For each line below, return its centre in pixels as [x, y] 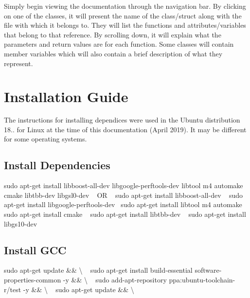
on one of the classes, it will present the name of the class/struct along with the [123, 15]
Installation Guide [66, 96]
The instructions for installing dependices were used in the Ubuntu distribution [122, 120]
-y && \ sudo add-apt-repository [115, 280]
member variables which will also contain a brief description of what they [113, 53]
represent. [18, 63]
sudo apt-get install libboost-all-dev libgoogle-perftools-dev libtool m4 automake [124, 185]
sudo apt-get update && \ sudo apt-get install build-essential [98, 270]
